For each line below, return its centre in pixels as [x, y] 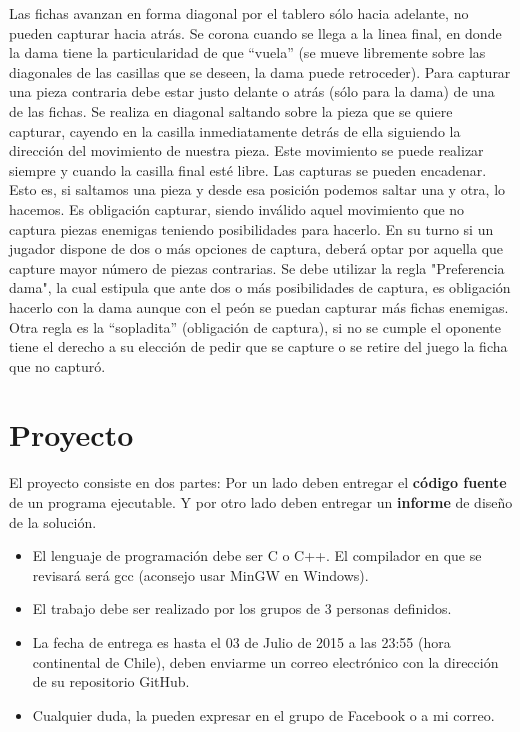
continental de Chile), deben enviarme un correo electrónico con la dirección [265, 661]
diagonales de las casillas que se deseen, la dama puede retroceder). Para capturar [260, 71]
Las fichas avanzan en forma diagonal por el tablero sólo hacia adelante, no [239, 13]
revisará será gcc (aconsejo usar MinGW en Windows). [200, 574]
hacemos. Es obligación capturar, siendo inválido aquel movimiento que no [237, 208]
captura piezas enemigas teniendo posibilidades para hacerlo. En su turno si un [251, 228]
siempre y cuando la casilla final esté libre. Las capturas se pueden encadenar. [248, 169]
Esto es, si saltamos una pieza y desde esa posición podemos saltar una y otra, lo [257, 189]
